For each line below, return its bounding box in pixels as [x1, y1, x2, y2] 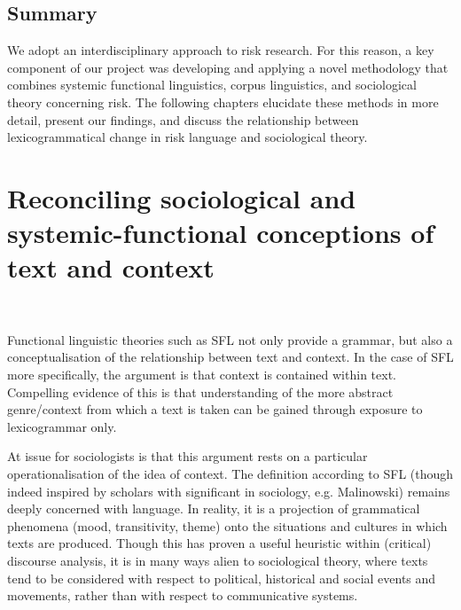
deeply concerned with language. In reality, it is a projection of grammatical [7, 499, 420, 518]
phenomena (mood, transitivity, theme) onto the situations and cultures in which [7, 516, 448, 535]
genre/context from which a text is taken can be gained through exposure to [7, 400, 423, 418]
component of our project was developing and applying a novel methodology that [7, 58, 449, 76]
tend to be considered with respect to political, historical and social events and [7, 568, 436, 587]
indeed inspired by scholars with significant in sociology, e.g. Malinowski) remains [7, 481, 450, 500]
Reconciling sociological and [7, 179, 356, 215]
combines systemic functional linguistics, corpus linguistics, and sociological [7, 75, 417, 94]
